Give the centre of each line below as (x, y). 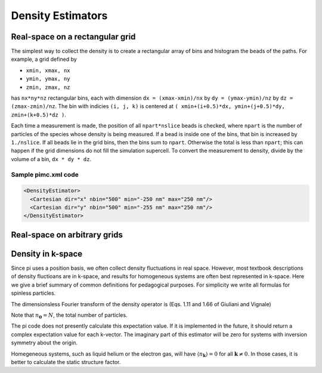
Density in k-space (47, 254)
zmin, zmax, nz (48, 87)
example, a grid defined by (44, 59)
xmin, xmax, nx (48, 70)
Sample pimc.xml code (45, 174)
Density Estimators (59, 16)
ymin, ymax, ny (48, 79)
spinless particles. (33, 293)
